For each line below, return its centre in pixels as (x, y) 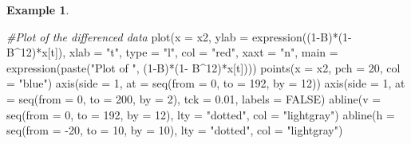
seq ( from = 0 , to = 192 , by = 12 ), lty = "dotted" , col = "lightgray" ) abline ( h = (201, 114)
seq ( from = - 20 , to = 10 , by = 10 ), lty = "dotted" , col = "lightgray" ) (175, 130)
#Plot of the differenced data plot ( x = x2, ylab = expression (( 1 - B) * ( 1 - (179, 36)
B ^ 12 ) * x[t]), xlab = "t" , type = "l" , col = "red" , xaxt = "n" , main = (172, 52)
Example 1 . (38, 10)
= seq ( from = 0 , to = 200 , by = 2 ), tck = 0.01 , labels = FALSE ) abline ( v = (194, 98)
